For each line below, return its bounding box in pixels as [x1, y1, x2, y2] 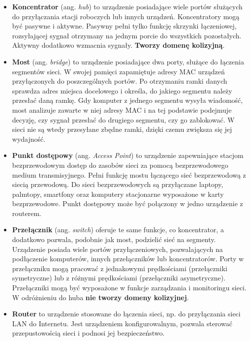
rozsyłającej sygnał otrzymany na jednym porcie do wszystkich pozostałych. [12, 30, 242, 40]
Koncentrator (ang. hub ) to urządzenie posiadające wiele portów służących [12, 1, 243, 11]
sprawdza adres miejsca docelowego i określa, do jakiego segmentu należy [12, 85, 232, 95]
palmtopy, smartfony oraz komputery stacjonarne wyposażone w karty [12, 188, 224, 199]
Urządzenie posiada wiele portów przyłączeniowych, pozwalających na [12, 244, 223, 254]
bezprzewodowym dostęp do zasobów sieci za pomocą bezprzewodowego [12, 159, 228, 170]
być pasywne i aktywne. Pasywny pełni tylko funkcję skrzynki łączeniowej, [12, 21, 237, 31]
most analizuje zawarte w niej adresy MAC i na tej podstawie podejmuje [12, 104, 232, 115]
